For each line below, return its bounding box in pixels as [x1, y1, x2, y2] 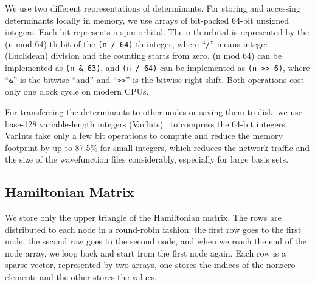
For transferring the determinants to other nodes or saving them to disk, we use [5, 105, 302, 118]
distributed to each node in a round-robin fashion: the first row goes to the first [5, 223, 302, 235]
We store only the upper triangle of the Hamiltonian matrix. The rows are [5, 211, 282, 224]
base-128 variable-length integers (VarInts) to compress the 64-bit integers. [5, 117, 288, 130]
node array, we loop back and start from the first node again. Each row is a [5, 246, 286, 259]
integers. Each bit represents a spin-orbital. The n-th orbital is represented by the [5, 25, 310, 38]
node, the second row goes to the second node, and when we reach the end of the [5, 235, 307, 247]
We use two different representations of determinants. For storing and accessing [5, 2, 300, 14]
